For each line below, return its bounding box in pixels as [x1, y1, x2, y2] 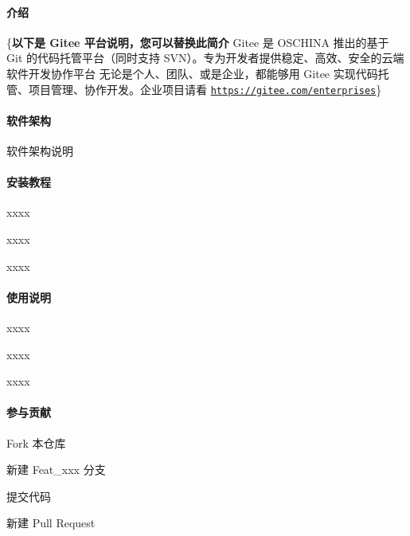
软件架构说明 [6, 143, 73, 159]
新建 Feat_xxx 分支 [6, 461, 106, 478]
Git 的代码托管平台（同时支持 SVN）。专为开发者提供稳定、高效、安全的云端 [6, 49, 404, 66]
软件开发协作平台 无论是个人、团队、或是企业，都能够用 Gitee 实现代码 [6, 65, 378, 81]
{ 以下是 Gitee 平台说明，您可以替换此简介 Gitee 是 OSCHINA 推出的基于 [6, 33, 389, 50]
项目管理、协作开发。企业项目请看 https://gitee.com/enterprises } [28, 80, 382, 97]
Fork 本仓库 [6, 434, 66, 451]
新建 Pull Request [6, 514, 96, 531]
